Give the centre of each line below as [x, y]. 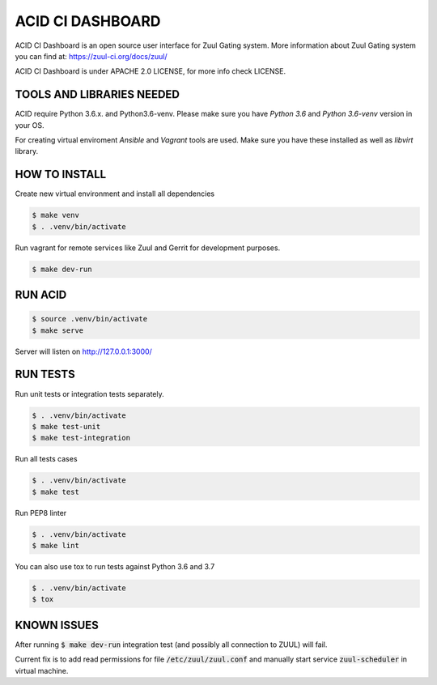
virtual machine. [42, 670]
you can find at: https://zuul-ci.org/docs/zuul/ [91, 56]
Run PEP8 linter [41, 513]
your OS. [30, 125]
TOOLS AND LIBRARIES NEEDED [98, 94]
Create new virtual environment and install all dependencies [115, 194]
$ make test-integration [81, 438]
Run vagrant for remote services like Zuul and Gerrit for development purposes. [148, 248]
